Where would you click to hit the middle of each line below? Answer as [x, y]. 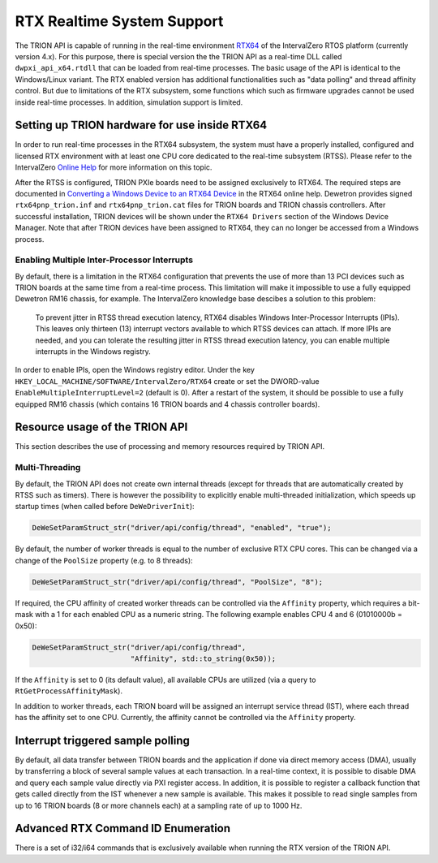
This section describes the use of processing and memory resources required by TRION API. [170, 447]
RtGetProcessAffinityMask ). [69, 691]
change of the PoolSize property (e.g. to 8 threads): [104, 560]
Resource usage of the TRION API [101, 427]
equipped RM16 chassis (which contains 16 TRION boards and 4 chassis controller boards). [167, 404]
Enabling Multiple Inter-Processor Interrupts [104, 260]
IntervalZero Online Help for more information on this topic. [114, 167]
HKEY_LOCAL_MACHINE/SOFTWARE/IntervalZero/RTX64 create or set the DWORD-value [167, 381]
